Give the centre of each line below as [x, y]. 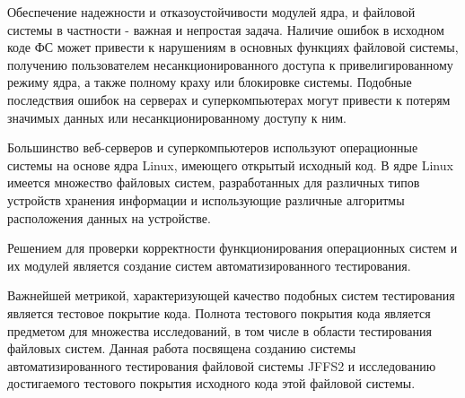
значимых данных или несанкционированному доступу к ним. [177, 117]
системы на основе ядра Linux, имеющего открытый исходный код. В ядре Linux [230, 164]
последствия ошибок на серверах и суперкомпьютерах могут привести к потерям [229, 99]
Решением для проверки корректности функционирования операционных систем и [232, 248]
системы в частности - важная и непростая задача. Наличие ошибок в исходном [226, 29]
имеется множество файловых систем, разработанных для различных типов [214, 182]
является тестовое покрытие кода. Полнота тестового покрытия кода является [219, 312]
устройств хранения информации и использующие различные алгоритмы [206, 199]
